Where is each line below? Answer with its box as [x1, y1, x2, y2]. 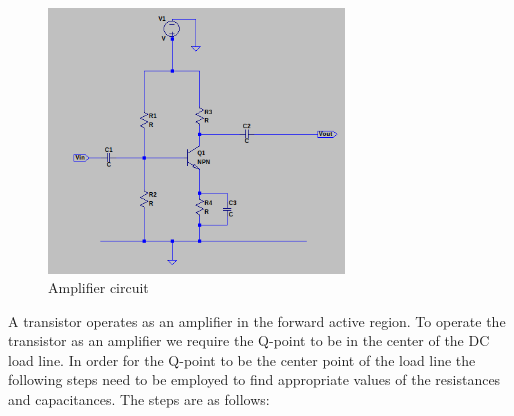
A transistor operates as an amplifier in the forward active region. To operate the [8, 310, 506, 331]
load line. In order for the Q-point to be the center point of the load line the [8, 349, 476, 370]
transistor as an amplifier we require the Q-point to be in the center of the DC [8, 330, 490, 351]
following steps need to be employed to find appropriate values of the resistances [8, 369, 501, 390]
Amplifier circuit [48, 277, 149, 298]
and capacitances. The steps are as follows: [8, 389, 270, 410]
